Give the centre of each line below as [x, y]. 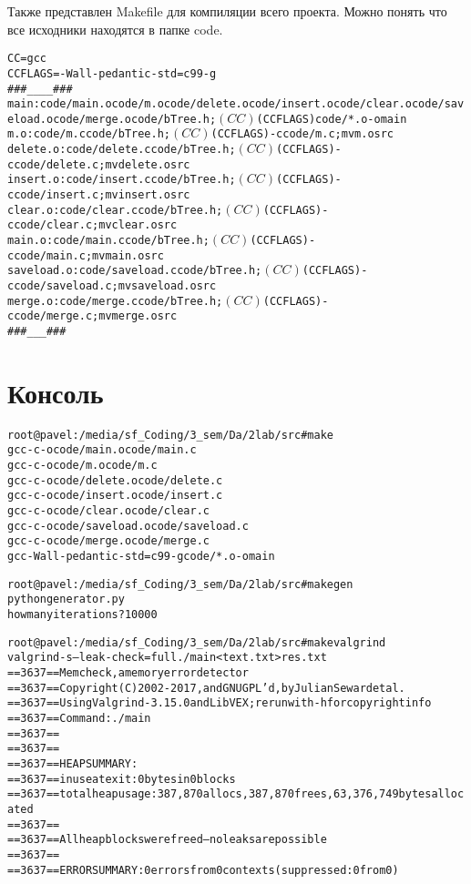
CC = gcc [27, 59]
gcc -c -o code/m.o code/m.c [82, 466]
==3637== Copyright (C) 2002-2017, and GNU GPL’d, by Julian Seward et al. [206, 688]
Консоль [56, 392]
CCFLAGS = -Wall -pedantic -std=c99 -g [112, 73]
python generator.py [66, 599]
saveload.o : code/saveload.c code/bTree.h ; [135, 271]
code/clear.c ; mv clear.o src [96, 225]
